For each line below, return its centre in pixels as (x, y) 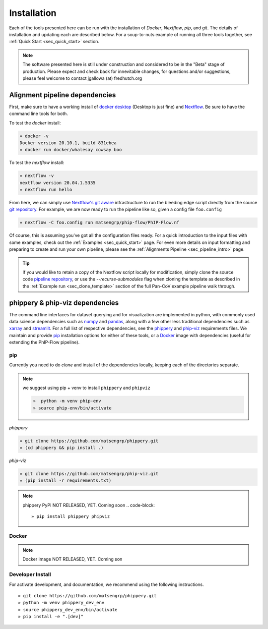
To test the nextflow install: (37, 163)
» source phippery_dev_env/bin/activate (68, 609)
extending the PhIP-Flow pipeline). (44, 343)
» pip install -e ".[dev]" (51, 617)
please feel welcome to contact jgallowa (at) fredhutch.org (82, 78)
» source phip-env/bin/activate (72, 408)
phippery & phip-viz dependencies (64, 303)
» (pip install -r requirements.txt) (66, 481)
